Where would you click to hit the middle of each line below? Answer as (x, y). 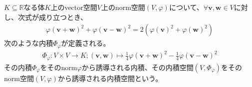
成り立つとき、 (63, 17)
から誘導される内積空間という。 (110, 78)
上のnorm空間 (123, 7)
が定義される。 (86, 43)
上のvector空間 (74, 7)
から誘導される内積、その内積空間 (137, 67)
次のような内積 (28, 43)
